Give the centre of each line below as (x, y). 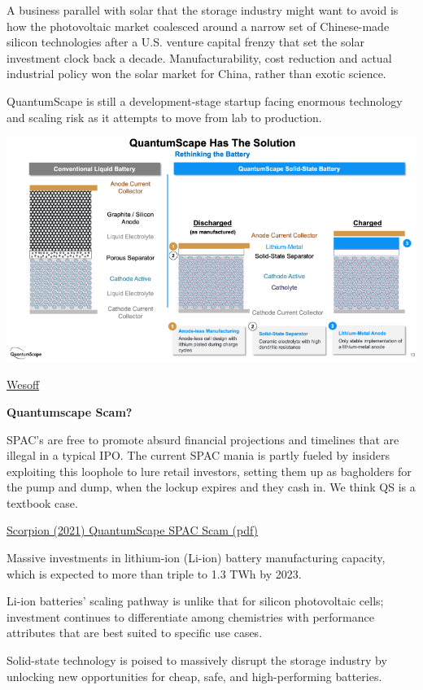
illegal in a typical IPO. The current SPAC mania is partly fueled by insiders (198, 455)
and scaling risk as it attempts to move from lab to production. (164, 117)
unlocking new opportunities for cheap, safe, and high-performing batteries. (194, 676)
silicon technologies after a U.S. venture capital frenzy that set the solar (185, 42)
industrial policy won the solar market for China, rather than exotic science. (196, 74)
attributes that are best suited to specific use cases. (135, 633)
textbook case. (42, 502)
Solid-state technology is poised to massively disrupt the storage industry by (197, 660)
